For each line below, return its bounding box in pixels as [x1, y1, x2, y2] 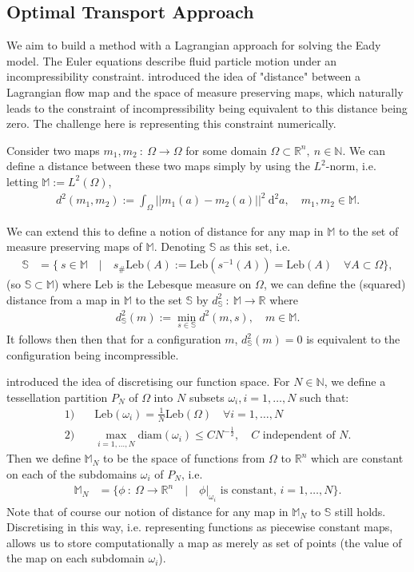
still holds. [335, 502, 386, 519]
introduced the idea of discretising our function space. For [6, 373, 290, 390]
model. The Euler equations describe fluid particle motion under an [6, 52, 337, 69]
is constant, [220, 485, 277, 497]
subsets [189, 388, 225, 405]
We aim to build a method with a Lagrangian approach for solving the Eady [6, 37, 381, 54]
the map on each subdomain [6, 550, 145, 566]
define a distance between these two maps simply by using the [6, 157, 310, 174]
